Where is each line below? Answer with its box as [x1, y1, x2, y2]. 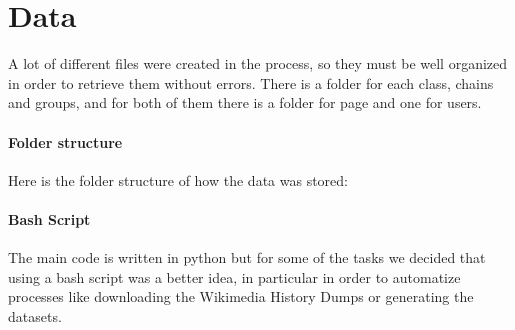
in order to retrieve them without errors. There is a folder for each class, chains [8, 72, 494, 93]
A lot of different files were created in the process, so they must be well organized [8, 53, 508, 74]
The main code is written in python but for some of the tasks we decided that [8, 247, 486, 268]
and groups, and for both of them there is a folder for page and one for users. [8, 92, 482, 113]
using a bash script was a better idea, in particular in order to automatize [8, 266, 461, 287]
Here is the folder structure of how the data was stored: [8, 169, 348, 190]
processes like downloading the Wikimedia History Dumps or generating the [8, 286, 474, 307]
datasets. [8, 305, 62, 326]
